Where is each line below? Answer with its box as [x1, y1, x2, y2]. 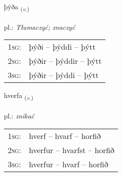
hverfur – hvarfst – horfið [29, 144, 115, 156]
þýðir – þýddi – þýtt [29, 69, 99, 81]
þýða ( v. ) [4, 1, 29, 13]
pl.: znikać [4, 111, 35, 121]
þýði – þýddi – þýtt [29, 41, 96, 53]
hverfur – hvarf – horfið [29, 158, 108, 170]
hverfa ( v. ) [4, 90, 34, 102]
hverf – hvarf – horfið [29, 130, 101, 141]
